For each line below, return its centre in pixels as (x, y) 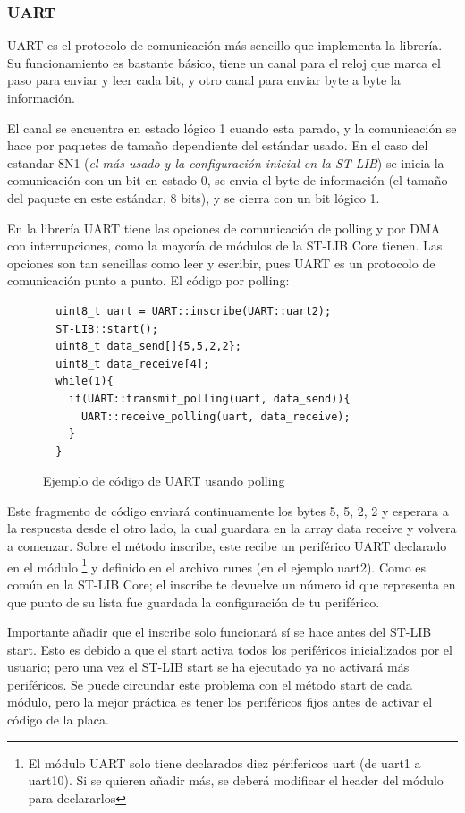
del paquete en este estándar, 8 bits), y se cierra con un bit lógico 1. (194, 197)
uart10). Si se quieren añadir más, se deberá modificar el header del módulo (236, 780)
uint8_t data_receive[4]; (133, 364)
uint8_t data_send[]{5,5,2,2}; (148, 347)
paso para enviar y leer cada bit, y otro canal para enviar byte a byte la (204, 80)
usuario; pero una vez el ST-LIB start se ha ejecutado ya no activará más (208, 667)
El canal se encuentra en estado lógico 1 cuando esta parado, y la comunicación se (232, 127)
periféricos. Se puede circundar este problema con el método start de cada (210, 684)
